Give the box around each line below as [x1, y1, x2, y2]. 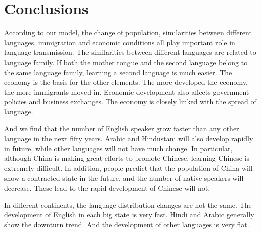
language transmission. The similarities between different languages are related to [4, 47, 256, 57]
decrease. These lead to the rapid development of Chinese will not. [4, 183, 210, 193]
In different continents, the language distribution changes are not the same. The [4, 199, 252, 210]
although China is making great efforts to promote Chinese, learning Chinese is [4, 153, 250, 163]
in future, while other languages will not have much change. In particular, [4, 143, 233, 153]
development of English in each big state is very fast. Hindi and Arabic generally [4, 209, 254, 220]
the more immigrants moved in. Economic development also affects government [4, 86, 249, 97]
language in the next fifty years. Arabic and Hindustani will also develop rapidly [4, 133, 253, 144]
